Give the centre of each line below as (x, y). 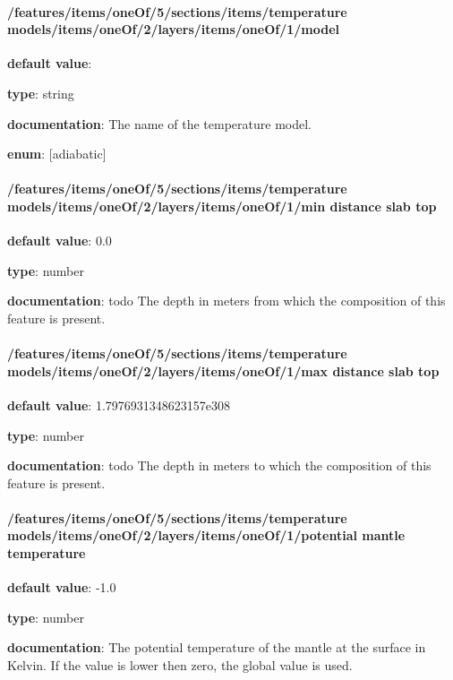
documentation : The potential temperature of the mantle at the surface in (217, 647)
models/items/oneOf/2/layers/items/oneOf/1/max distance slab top (223, 370)
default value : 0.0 (60, 241)
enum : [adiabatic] (57, 154)
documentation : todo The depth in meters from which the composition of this (226, 301)
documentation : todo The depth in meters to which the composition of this (219, 465)
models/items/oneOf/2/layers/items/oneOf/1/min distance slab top (222, 206)
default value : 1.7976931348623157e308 (119, 405)
